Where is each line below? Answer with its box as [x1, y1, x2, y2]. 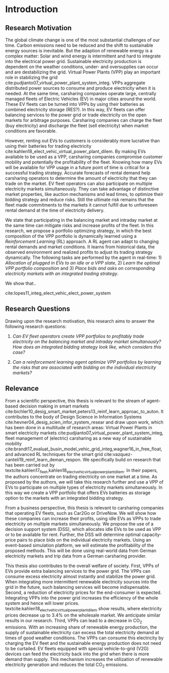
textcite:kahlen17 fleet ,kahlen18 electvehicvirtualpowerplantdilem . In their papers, [5, 467, 158, 475]
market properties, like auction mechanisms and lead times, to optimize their [5, 191, 163, 197]
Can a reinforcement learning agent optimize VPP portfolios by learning [12, 359, 161, 365]
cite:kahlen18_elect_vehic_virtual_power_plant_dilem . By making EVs [5, 149, 146, 154]
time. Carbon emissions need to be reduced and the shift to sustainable [5, 42, 153, 48]
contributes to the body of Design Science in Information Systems [5, 414, 142, 420]
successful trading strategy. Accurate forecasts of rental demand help [5, 170, 151, 176]
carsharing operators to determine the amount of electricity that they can [5, 175, 157, 181]
